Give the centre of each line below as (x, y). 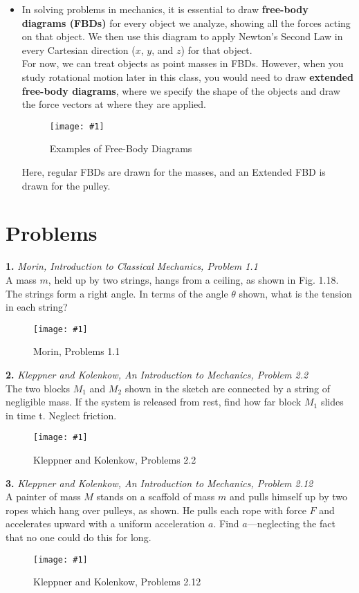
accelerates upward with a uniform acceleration (105, 523)
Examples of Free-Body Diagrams (121, 148)
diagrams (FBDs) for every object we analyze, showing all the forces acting (186, 22)
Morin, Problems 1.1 (77, 351)
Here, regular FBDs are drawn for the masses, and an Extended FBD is (174, 172)
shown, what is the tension (295, 293)
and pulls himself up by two (288, 496)
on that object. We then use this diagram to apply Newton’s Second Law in (182, 36)
